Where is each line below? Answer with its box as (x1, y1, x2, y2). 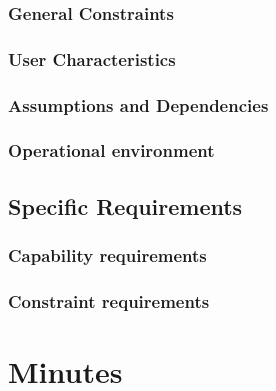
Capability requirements (8, 243, 207, 268)
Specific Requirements (8, 190, 243, 221)
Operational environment (8, 138, 215, 163)
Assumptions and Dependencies (8, 92, 269, 117)
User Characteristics (8, 46, 176, 71)
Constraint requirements (8, 288, 210, 313)
